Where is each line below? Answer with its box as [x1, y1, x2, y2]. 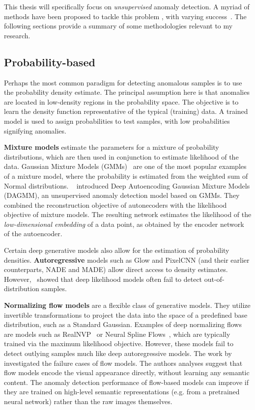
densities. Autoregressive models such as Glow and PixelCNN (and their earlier [4, 254, 250, 265]
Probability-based [4, 54, 95, 69]
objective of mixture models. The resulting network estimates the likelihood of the [4, 209, 252, 219]
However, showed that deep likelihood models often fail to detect [4, 273, 202, 284]
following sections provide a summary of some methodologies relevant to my [4, 21, 233, 31]
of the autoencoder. [4, 228, 62, 239]
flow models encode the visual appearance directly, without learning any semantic [4, 367, 250, 378]
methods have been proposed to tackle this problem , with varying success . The [4, 11, 247, 21]
